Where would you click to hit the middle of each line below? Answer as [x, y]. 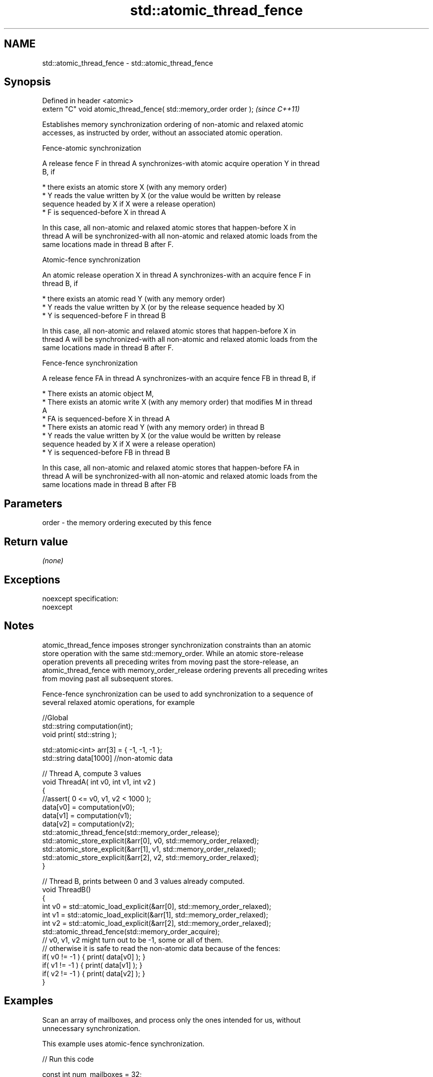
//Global [55, 717]
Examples [29, 1001]
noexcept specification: [80, 598]
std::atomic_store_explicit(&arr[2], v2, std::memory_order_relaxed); [151, 857]
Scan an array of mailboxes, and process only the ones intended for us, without [171, 1020]
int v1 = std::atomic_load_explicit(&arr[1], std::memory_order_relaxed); [155, 914]
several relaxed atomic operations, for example [118, 702]
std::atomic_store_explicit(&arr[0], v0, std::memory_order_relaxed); [151, 840]
